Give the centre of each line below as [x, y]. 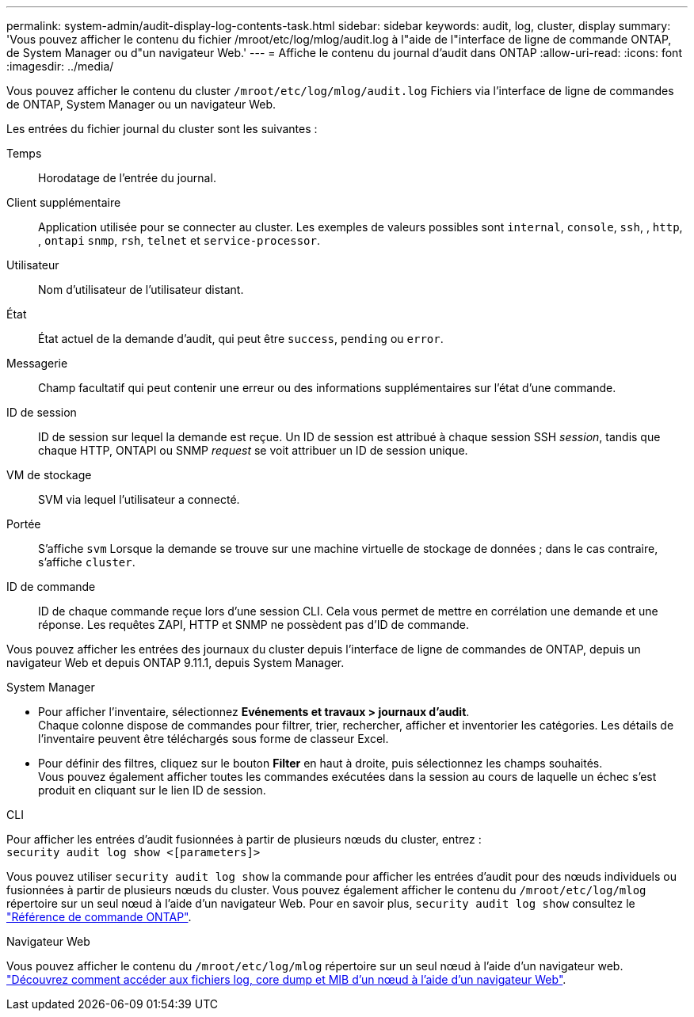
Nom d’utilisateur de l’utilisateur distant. [141, 289]
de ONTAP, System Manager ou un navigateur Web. [141, 104]
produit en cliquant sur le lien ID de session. [152, 790]
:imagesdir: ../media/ [60, 66]
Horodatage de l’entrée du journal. [127, 178]
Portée [24, 524]
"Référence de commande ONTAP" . [99, 917]
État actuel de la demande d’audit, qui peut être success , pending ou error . [241, 339]
